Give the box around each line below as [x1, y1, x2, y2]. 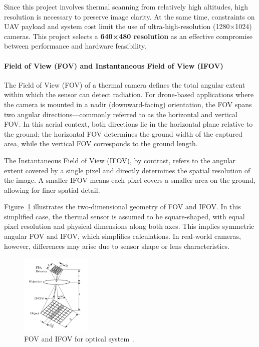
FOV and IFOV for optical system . [24, 333, 135, 343]
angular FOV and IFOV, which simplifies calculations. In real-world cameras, [4, 231, 241, 241]
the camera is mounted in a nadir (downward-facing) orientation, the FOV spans [4, 99, 252, 109]
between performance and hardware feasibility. [4, 41, 147, 51]
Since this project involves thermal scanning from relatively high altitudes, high [4, 2, 248, 12]
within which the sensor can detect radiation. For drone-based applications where [4, 89, 254, 100]
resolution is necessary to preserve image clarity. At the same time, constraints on [4, 11, 255, 22]
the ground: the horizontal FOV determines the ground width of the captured [4, 128, 242, 139]
